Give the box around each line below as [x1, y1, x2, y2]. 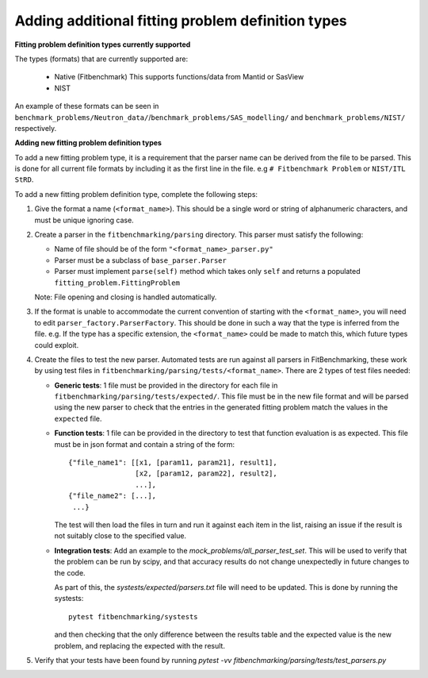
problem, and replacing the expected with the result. [54, 641, 226, 650]
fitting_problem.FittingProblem [54, 278, 180, 287]
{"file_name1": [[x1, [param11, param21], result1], [68, 458, 277, 468]
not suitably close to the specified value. [54, 531, 186, 541]
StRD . [14, 175, 34, 184]
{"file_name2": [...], [68, 491, 157, 500]
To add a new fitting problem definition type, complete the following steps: [14, 189, 258, 198]
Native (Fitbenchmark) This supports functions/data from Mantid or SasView [54, 72, 304, 82]
